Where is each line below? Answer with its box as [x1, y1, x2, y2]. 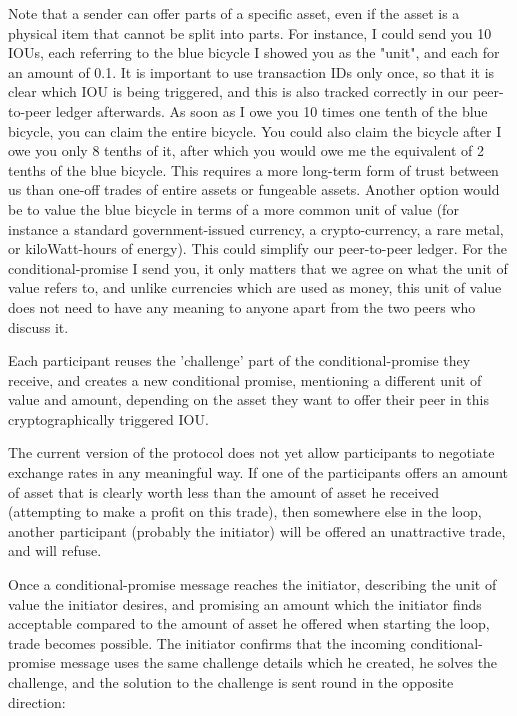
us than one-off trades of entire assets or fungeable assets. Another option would [8, 179, 500, 200]
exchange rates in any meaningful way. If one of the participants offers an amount [8, 462, 509, 483]
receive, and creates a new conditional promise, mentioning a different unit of [8, 369, 482, 390]
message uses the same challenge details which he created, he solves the [60, 652, 498, 673]
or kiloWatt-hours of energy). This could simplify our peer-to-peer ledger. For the [8, 238, 507, 259]
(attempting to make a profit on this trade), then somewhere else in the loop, [8, 501, 482, 522]
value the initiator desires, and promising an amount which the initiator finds [8, 593, 482, 614]
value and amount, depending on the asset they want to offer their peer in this [8, 389, 490, 410]
